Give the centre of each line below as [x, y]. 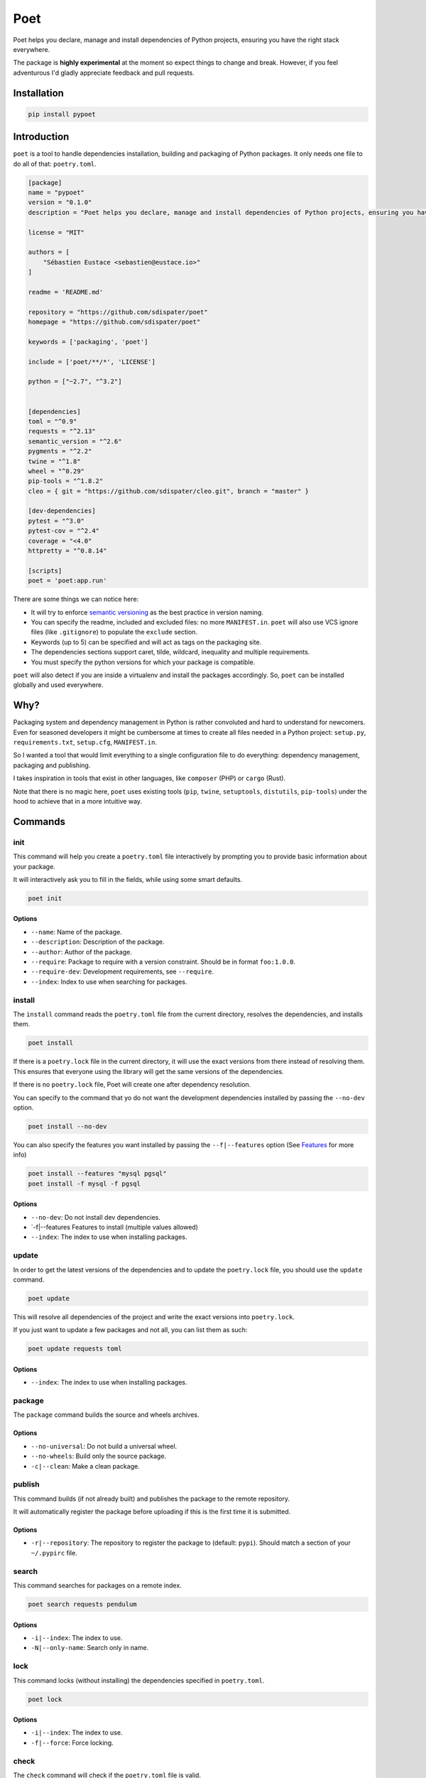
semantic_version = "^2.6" [75, 441]
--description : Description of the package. [98, 942]
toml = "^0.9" [53, 421]
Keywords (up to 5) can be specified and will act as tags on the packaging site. [146, 642]
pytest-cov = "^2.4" [64, 531]
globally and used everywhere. [58, 685]
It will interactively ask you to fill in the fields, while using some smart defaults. [128, 879]
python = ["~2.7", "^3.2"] [75, 382]
